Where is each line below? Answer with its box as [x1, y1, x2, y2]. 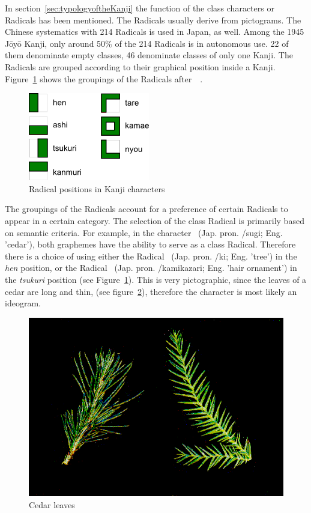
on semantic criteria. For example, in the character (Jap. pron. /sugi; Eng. [5, 226, 283, 238]
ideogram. [5, 297, 41, 309]
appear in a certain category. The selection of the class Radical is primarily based [5, 214, 304, 226]
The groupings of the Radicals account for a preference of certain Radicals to [5, 202, 288, 215]
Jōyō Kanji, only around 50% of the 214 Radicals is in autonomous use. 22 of [5, 37, 289, 49]
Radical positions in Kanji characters [29, 182, 165, 195]
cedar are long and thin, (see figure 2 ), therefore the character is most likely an [5, 285, 297, 297]
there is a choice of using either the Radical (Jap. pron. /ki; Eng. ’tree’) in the [5, 249, 297, 262]
